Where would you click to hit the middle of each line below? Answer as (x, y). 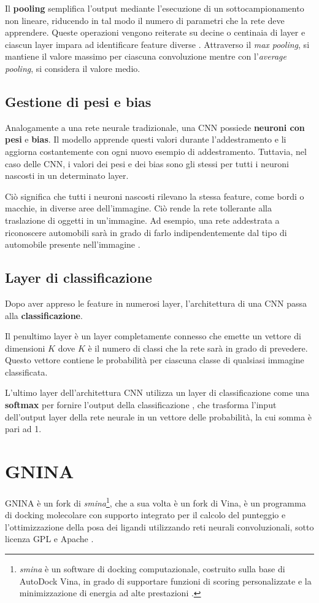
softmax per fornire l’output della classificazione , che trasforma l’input (141, 405)
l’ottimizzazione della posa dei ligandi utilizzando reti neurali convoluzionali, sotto (159, 526)
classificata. (26, 372)
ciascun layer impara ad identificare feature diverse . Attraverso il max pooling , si (157, 44)
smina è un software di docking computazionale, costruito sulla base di (152, 569)
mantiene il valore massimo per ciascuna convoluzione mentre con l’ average (146, 56)
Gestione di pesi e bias (78, 101)
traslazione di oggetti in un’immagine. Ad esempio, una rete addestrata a (142, 220)
